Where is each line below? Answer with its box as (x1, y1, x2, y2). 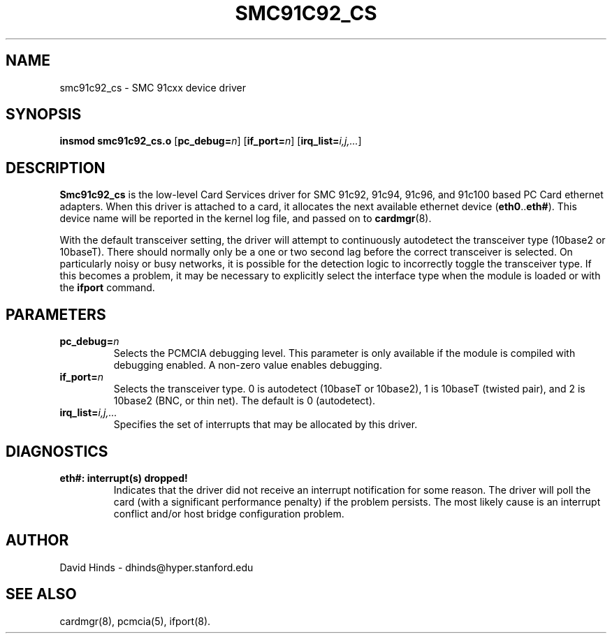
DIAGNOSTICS (6, 442, 108, 460)
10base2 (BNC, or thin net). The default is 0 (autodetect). (113, 395, 376, 407)
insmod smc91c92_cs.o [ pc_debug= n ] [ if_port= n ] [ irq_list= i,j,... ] (59, 135, 362, 147)
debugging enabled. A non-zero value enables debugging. (113, 359, 382, 372)
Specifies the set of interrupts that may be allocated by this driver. (113, 418, 418, 431)
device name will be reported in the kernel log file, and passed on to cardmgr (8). (59, 212, 432, 225)
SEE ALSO (6, 585, 77, 603)
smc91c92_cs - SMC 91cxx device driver (59, 81, 247, 94)
